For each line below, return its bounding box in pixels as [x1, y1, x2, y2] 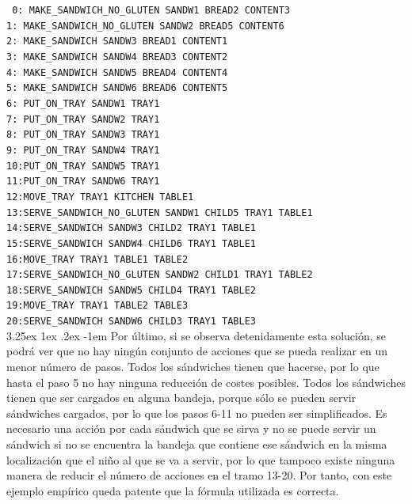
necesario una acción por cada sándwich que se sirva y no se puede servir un [6, 420, 376, 437]
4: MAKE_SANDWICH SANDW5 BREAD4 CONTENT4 [6, 66, 228, 78]
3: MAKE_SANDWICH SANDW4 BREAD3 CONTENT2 [6, 51, 228, 63]
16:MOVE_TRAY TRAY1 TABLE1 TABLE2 [6, 253, 189, 265]
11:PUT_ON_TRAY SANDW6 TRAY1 [6, 176, 160, 188]
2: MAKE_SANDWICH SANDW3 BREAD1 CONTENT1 [6, 36, 228, 47]
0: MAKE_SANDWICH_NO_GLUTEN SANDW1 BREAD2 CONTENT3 [12, 5, 290, 16]
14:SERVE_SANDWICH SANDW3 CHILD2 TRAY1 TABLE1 [6, 222, 256, 234]
